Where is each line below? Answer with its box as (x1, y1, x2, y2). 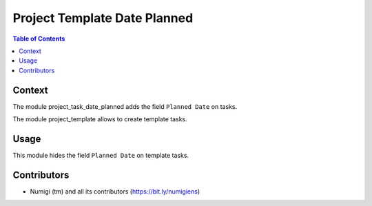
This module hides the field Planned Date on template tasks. (12, 151, 189, 159)
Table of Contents (12, 34, 65, 43)
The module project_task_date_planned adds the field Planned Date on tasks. (12, 102, 238, 110)
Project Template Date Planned (12, 10, 194, 25)
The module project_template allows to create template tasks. (12, 115, 187, 123)
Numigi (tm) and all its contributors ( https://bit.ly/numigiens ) (30, 187, 200, 196)
